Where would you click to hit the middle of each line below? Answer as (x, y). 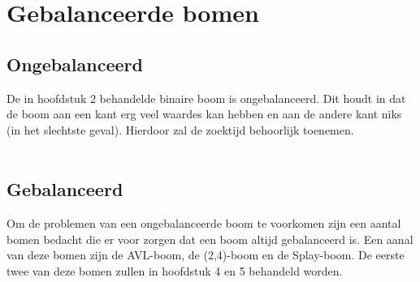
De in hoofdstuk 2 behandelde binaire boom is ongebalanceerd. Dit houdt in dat (206, 98)
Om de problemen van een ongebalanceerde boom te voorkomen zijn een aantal (204, 223)
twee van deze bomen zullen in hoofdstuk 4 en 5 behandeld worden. (175, 270)
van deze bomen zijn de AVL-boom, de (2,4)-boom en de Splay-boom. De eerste (206, 255)
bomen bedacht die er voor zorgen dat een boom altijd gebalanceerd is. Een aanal (210, 239)
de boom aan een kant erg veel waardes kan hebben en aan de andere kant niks (204, 114)
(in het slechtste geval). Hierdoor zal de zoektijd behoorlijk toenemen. (180, 129)
